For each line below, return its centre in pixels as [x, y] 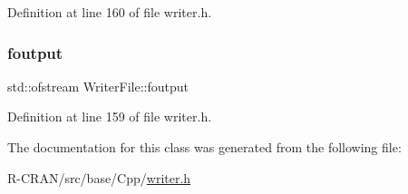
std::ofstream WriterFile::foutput [98, 86]
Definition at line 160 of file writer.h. [110, 12]
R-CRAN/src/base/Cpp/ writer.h [99, 177]
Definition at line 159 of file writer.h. [110, 116]
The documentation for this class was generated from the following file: [204, 147]
